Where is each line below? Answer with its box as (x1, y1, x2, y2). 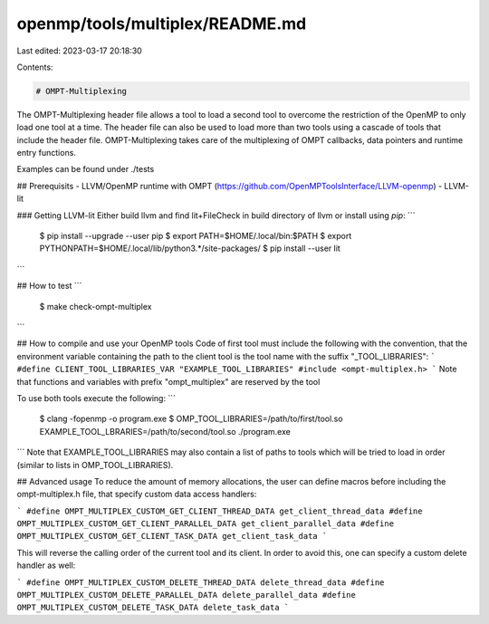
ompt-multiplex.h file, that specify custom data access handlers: (16, 489, 257, 500)
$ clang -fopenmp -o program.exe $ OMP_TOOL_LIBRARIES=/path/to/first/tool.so (39, 413, 343, 425)
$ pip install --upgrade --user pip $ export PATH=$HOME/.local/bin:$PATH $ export (39, 231, 352, 242)
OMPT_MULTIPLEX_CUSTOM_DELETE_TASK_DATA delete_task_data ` (16, 602, 290, 613)
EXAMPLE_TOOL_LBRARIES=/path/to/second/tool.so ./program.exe (39, 426, 292, 437)
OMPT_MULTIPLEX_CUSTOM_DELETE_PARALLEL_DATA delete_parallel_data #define (16, 590, 357, 600)
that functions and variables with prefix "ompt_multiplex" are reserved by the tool (16, 376, 321, 387)
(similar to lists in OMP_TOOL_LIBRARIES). (16, 459, 174, 470)
